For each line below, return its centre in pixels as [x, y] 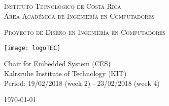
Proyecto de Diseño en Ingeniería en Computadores [85, 32]
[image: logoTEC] [32, 48]
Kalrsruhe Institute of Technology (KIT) [65, 73]
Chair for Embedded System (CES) [57, 64]
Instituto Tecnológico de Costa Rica [63, 6]
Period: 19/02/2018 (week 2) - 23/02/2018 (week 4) [82, 83]
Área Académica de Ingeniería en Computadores [79, 15]
